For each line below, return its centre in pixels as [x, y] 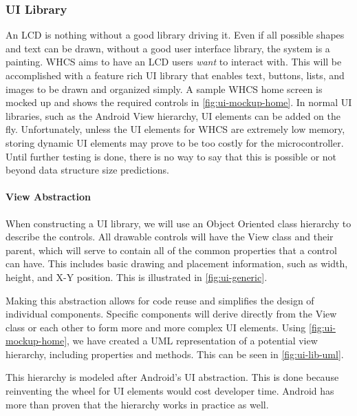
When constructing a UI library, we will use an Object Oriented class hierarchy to [178, 223]
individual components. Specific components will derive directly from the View [171, 314]
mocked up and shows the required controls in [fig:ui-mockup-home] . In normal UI [179, 102]
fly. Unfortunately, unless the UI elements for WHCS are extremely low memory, [175, 129]
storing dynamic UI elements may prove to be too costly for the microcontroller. [175, 142]
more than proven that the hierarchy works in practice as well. [137, 404]
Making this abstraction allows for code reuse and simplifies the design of [160, 300]
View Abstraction [48, 197]
